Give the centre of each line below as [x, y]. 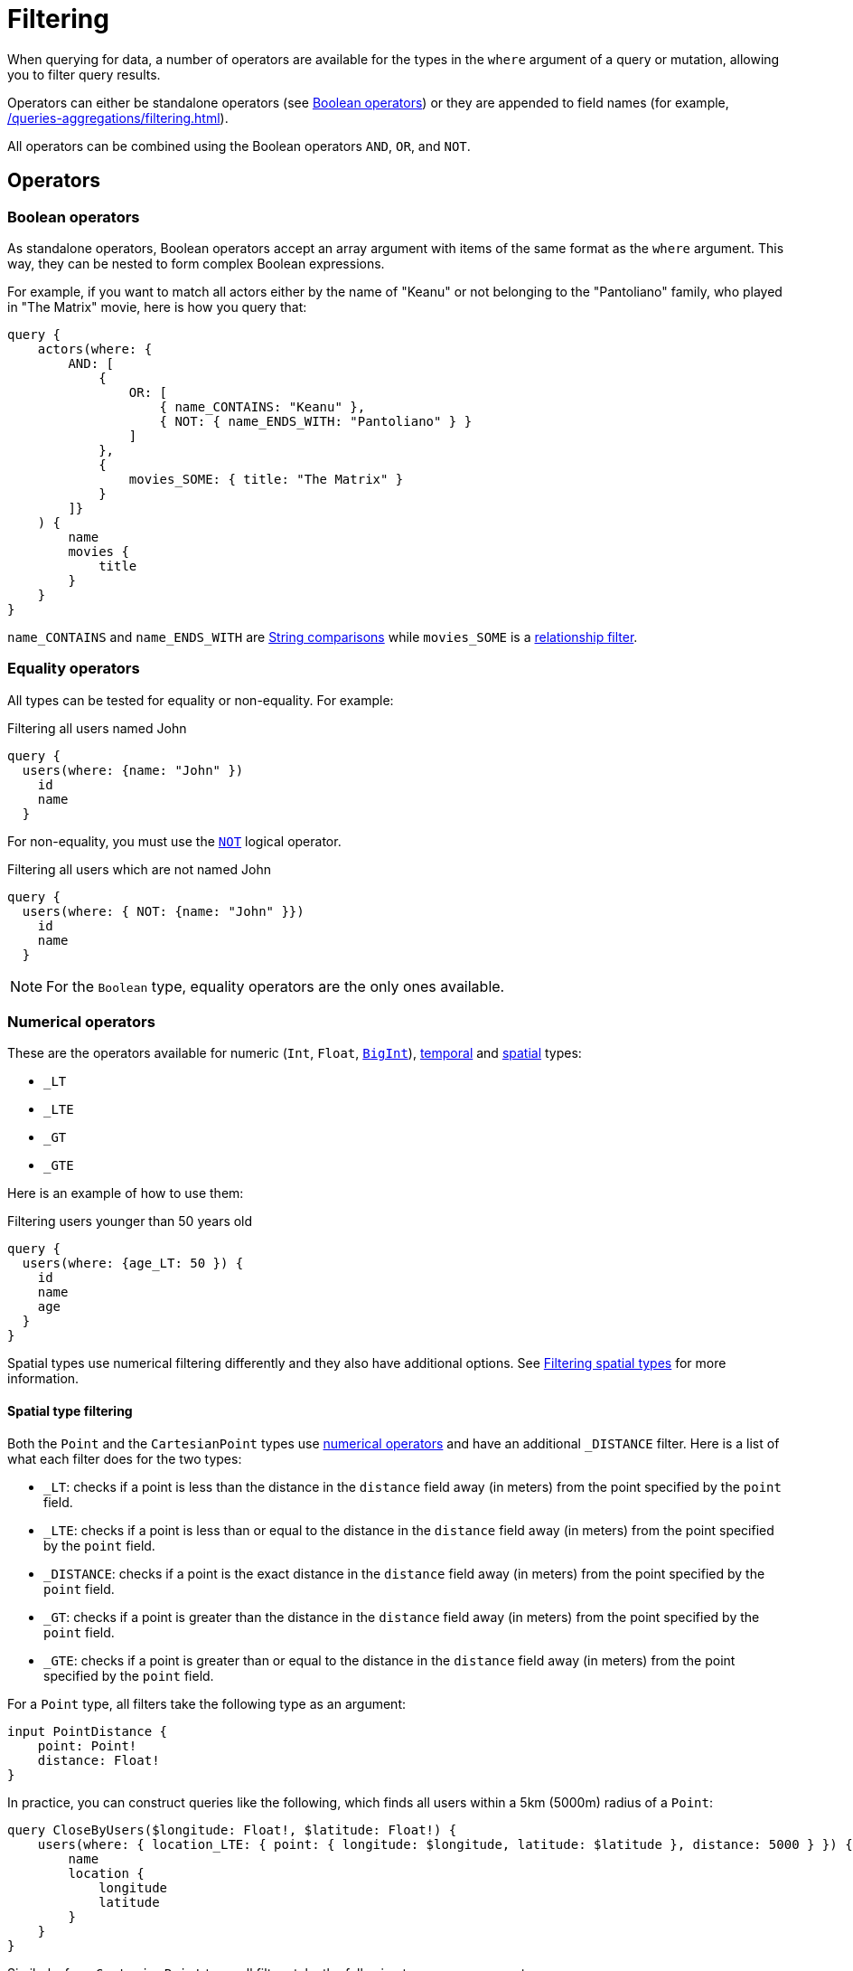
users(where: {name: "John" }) [133, 770]
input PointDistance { [88, 1731]
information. [43, 1379]
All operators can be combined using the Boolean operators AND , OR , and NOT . [239, 146]
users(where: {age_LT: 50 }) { [133, 1264]
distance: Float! [98, 1760]
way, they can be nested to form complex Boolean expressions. [196, 263]
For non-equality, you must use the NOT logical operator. [174, 841]
